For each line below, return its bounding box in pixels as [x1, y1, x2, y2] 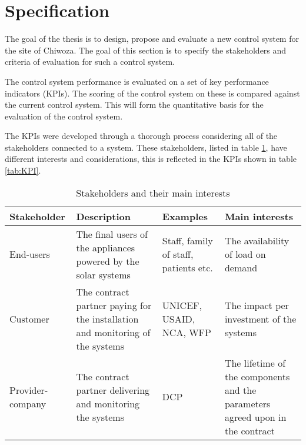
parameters [224, 396, 271, 410]
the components [224, 369, 290, 383]
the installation [76, 311, 139, 326]
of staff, [162, 247, 194, 261]
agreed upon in [224, 410, 287, 424]
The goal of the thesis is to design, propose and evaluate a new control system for [5, 32, 299, 45]
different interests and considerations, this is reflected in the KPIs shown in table [5, 152, 297, 165]
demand [224, 261, 258, 275]
